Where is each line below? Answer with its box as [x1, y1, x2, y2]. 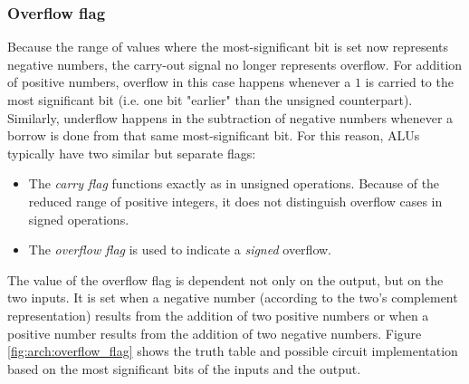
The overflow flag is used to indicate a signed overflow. [28, 240, 331, 259]
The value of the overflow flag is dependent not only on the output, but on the [7, 270, 444, 289]
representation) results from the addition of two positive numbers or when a [7, 305, 429, 324]
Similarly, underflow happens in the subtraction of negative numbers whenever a [7, 108, 454, 127]
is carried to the [365, 72, 454, 91]
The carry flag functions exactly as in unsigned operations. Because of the [28, 174, 440, 193]
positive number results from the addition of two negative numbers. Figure [7, 323, 422, 342]
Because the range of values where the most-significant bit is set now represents [7, 37, 448, 56]
